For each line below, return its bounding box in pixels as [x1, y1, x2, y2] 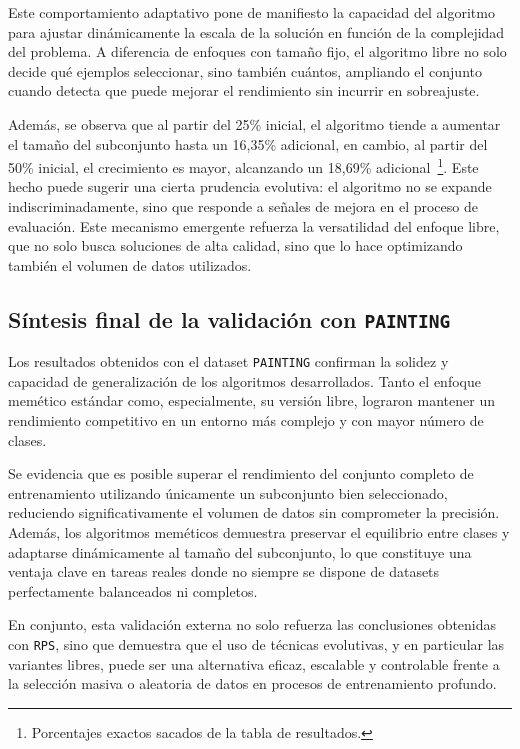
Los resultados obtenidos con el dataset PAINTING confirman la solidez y [8, 351, 449, 372]
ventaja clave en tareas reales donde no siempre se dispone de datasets [8, 561, 440, 582]
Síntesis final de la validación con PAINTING [8, 303, 451, 334]
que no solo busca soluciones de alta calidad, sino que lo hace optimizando [8, 235, 463, 256]
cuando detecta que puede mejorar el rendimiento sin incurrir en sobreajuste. [8, 80, 480, 101]
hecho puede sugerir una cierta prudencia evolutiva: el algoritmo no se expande [8, 176, 492, 197]
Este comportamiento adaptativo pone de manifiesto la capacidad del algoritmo [8, 2, 495, 22]
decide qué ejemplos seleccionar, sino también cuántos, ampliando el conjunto [8, 60, 482, 81]
